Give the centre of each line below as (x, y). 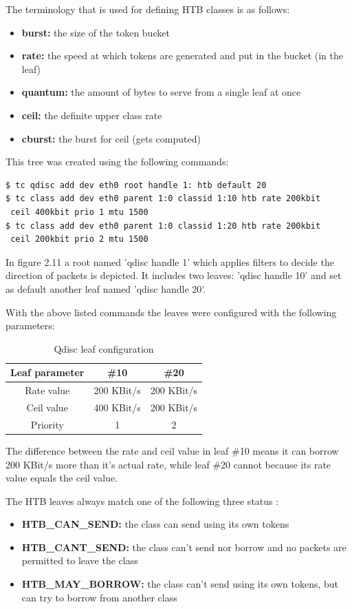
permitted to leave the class (80, 560)
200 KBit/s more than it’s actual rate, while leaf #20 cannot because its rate (168, 464)
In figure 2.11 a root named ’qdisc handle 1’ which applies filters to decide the (170, 261)
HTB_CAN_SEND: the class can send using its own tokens (155, 524)
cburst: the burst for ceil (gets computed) (111, 138)
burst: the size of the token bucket (96, 32)
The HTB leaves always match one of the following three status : (142, 500)
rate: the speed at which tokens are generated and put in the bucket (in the (182, 55)
